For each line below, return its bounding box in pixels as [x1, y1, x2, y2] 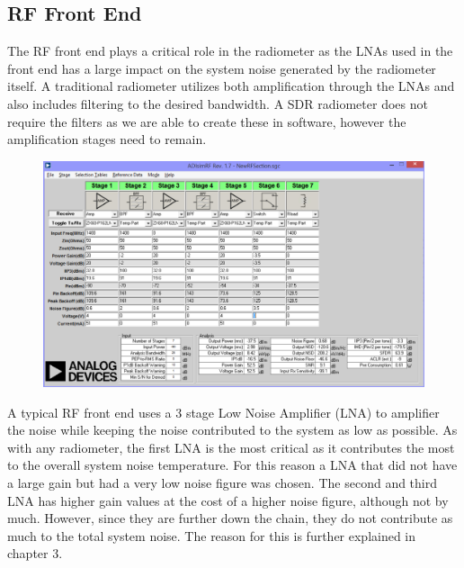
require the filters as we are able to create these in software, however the [7, 112, 406, 131]
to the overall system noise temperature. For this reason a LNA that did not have [7, 455, 458, 474]
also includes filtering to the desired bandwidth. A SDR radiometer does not [7, 94, 428, 113]
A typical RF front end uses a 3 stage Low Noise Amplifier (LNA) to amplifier [7, 402, 440, 421]
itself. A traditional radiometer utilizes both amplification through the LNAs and [7, 77, 455, 95]
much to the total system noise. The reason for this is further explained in [7, 526, 416, 545]
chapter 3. [7, 544, 63, 563]
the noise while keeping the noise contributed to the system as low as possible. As [7, 420, 458, 439]
